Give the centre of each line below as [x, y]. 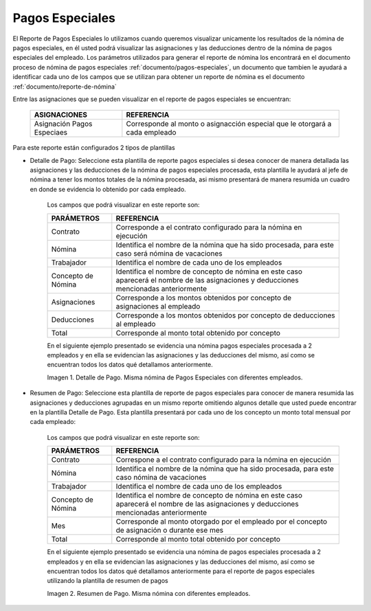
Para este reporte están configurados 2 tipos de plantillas [94, 148]
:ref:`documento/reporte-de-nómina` [65, 87]
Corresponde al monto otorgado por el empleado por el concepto [222, 522]
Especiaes [51, 133]
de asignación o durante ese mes [169, 531]
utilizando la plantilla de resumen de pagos [108, 581]
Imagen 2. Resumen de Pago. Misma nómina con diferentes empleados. [149, 593]
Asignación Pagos [63, 124]
